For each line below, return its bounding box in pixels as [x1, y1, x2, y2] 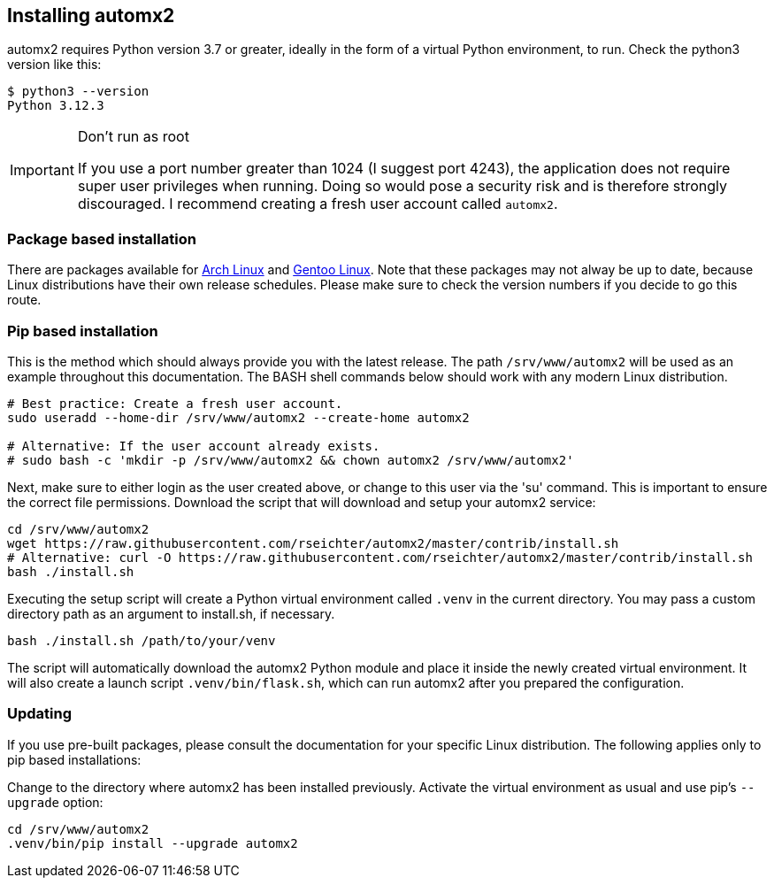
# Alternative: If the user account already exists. [7, 438, 380, 453]
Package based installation [7, 229, 196, 248]
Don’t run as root [77, 127, 189, 146]
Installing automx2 [7, 4, 175, 27]
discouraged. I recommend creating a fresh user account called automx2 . [77, 195, 558, 213]
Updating [7, 704, 73, 723]
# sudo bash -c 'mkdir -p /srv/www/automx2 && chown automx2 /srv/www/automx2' [7, 452, 574, 467]
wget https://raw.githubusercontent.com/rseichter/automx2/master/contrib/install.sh [7, 535, 619, 550]
